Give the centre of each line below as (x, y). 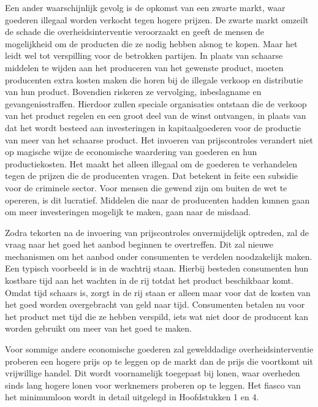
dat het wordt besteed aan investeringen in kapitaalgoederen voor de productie (153, 127)
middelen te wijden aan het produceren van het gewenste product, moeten (144, 67)
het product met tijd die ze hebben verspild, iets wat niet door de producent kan (157, 316)
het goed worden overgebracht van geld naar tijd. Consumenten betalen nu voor (155, 304)
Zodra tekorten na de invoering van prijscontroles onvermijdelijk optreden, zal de (157, 232)
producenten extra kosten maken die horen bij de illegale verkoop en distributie (154, 79)
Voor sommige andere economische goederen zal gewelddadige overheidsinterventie (159, 349)
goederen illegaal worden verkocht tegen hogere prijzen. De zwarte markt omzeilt (157, 19)
